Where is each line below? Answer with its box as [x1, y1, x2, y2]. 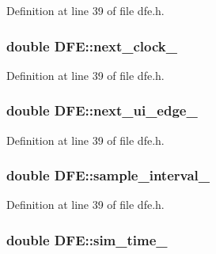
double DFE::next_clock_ [6, 36, 177, 55]
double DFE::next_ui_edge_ [6, 100, 198, 120]
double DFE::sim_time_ [6, 229, 168, 249]
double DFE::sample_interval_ [6, 165, 210, 185]
